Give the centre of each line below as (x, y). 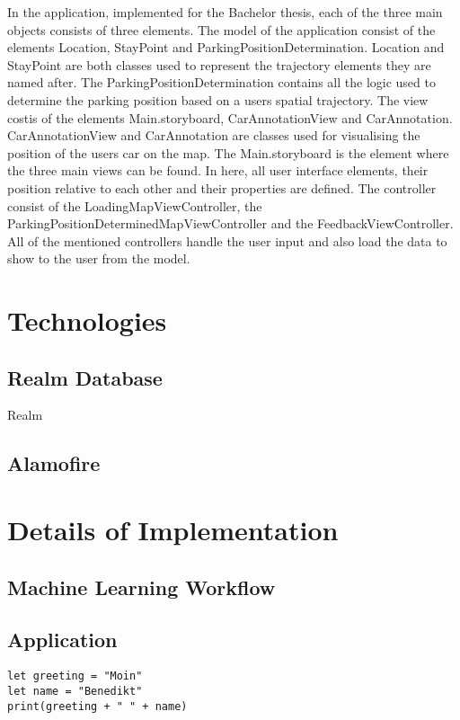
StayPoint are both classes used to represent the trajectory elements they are (219, 64)
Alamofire (54, 463)
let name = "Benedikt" (75, 691)
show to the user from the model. (99, 258)
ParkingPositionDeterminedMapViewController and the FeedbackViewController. (230, 223)
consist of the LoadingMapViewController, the (135, 205)
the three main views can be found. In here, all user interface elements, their (218, 170)
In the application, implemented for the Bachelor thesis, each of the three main (225, 12)
